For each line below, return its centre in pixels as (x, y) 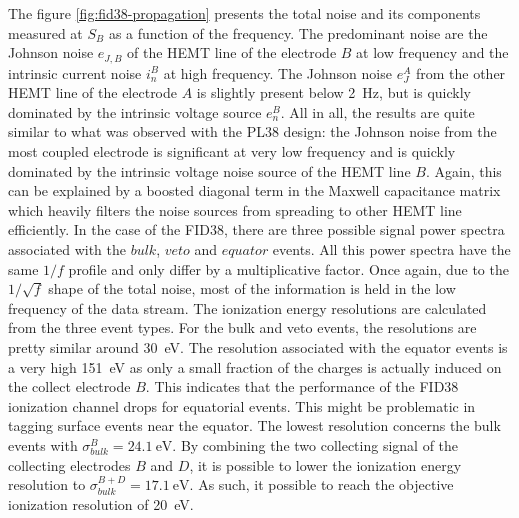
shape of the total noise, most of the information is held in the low (252, 288)
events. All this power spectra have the (391, 248)
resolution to (47, 484)
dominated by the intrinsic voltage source (135, 111)
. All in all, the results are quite (377, 111)
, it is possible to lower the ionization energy (325, 464)
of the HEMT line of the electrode (232, 52)
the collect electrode (69, 386)
